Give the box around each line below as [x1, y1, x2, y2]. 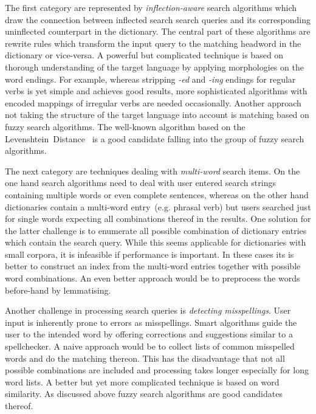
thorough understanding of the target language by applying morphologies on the [5, 60, 304, 73]
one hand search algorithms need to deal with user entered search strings [5, 176, 276, 189]
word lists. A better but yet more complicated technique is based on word [5, 375, 280, 388]
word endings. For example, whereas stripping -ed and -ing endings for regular [5, 72, 296, 85]
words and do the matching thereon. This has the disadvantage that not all [5, 351, 285, 364]
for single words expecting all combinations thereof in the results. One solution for [5, 212, 311, 225]
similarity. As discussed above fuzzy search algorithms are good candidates [5, 387, 283, 400]
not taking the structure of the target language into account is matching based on [5, 108, 309, 121]
